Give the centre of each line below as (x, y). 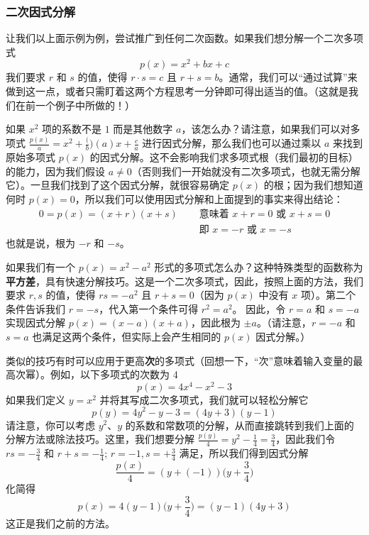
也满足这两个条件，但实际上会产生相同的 (127, 336)
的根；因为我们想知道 (313, 185)
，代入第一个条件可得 (149, 308)
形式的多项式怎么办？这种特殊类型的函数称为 (259, 267)
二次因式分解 (41, 11)
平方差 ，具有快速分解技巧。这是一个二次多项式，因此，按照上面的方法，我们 (184, 281)
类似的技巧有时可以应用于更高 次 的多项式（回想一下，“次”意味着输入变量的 (180, 360)
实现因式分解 (35, 322)
